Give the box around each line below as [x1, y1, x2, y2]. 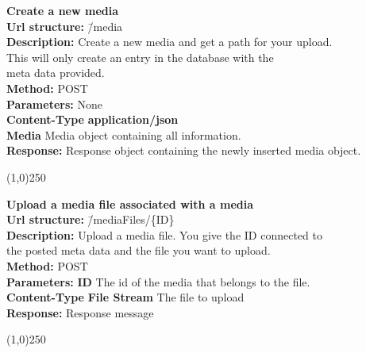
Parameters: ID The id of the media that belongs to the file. [6, 273, 310, 290]
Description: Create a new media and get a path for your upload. [6, 33, 333, 50]
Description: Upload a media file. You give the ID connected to [6, 226, 322, 243]
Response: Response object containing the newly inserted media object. [6, 142, 361, 159]
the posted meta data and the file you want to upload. [6, 242, 271, 259]
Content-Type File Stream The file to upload [6, 289, 245, 305]
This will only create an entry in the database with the [6, 48, 274, 65]
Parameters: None [6, 95, 102, 112]
